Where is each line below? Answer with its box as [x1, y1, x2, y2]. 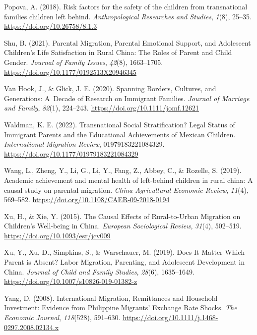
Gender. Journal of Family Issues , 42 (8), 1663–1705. [4, 56, 163, 67]
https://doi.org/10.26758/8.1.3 [4, 21, 97, 31]
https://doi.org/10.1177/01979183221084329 [4, 148, 138, 159]
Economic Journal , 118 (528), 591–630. [4, 312, 121, 323]
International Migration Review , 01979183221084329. [4, 139, 165, 149]
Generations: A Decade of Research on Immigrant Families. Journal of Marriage [4, 93, 250, 103]
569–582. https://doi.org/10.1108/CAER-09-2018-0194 [4, 194, 170, 205]
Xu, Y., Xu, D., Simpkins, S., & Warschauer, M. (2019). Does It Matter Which [4, 247, 245, 257]
